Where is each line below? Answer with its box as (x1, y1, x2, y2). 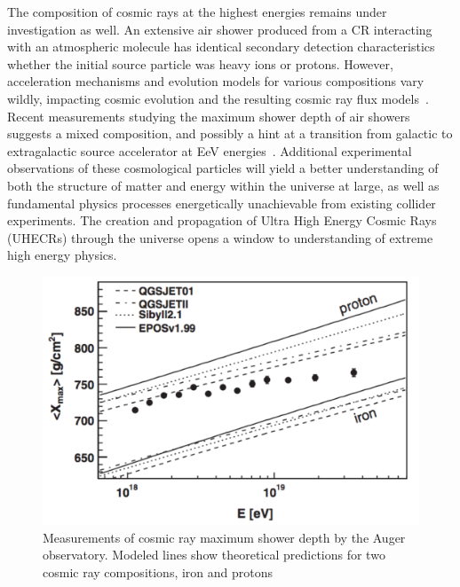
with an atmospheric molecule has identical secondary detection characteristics (7, 37, 435, 56)
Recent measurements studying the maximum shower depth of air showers (7, 106, 410, 125)
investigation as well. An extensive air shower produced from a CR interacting (7, 20, 432, 38)
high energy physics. (7, 246, 117, 264)
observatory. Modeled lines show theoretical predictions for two (43, 545, 385, 564)
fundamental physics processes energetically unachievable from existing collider (7, 193, 436, 212)
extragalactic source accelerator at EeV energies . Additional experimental (7, 141, 412, 160)
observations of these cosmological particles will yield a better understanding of (7, 159, 439, 177)
